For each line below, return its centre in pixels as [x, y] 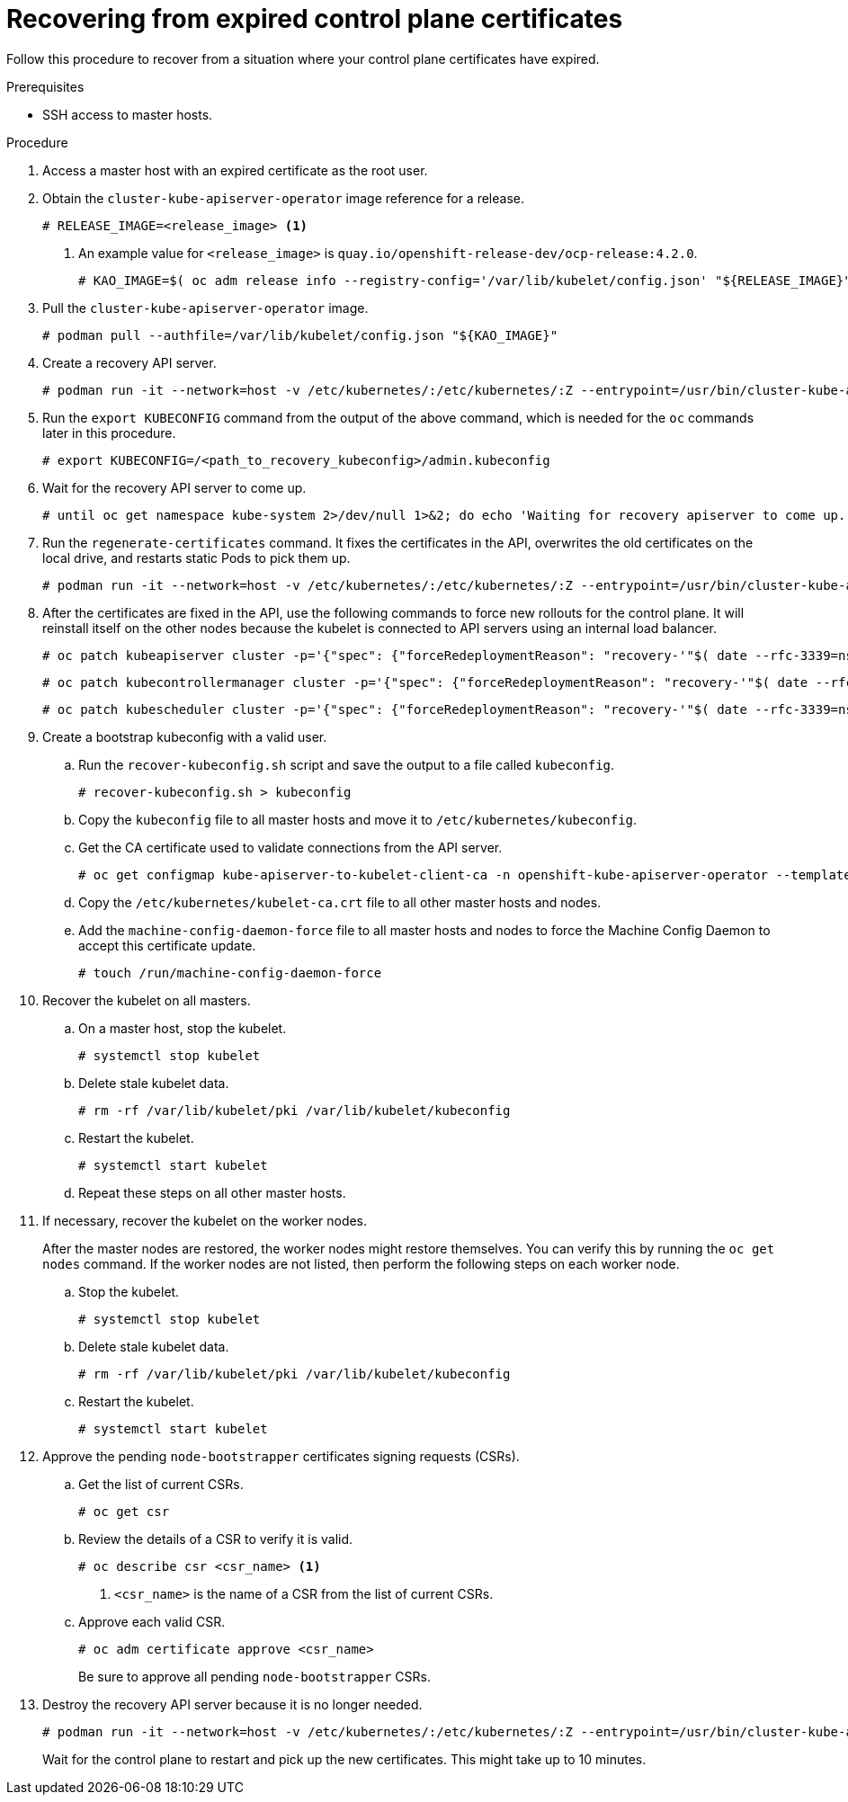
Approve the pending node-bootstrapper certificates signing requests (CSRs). [281, 1456]
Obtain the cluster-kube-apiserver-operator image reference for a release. [284, 198]
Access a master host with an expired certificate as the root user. [235, 170]
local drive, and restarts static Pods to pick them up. [196, 558]
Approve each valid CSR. [152, 1621]
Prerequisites [45, 86]
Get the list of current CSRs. [161, 1484]
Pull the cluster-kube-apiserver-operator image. [205, 308]
